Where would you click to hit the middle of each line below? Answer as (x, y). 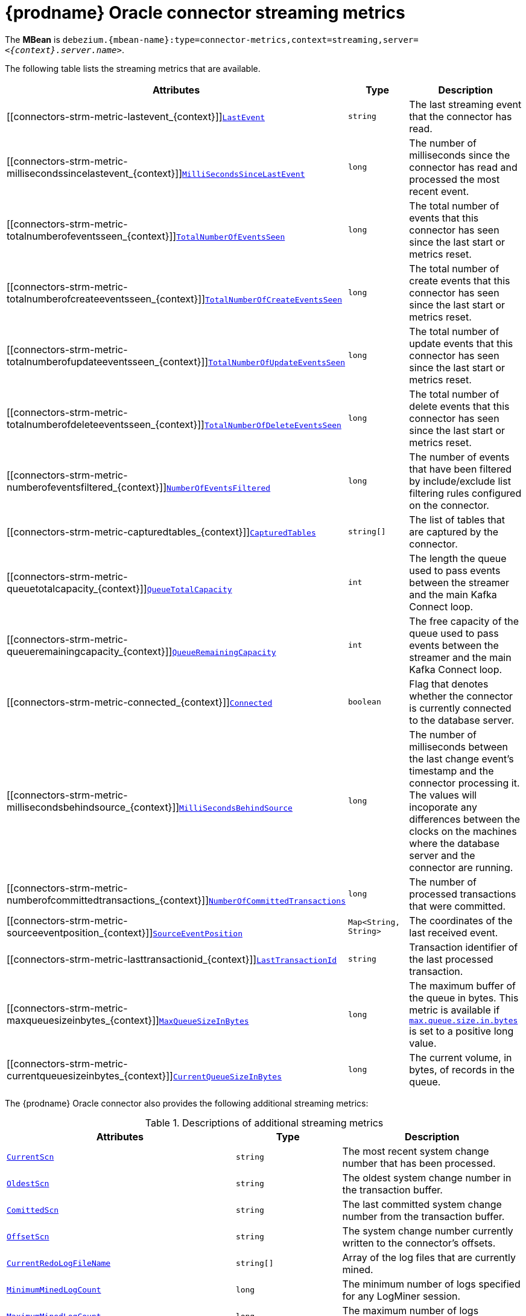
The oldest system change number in (427, 1177)
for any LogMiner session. (401, 1296)
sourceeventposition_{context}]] (80, 932)
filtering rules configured (465, 493)
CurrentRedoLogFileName (59, 1263)
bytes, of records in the (462, 1069)
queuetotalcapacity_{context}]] (77, 588)
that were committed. (458, 906)
